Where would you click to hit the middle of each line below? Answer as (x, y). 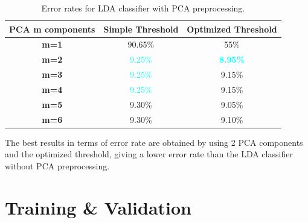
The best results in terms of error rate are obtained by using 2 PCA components (154, 142)
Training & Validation (98, 207)
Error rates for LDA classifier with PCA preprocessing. (143, 8)
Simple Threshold (141, 29)
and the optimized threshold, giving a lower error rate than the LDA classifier (149, 154)
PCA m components (52, 29)
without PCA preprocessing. (57, 165)
